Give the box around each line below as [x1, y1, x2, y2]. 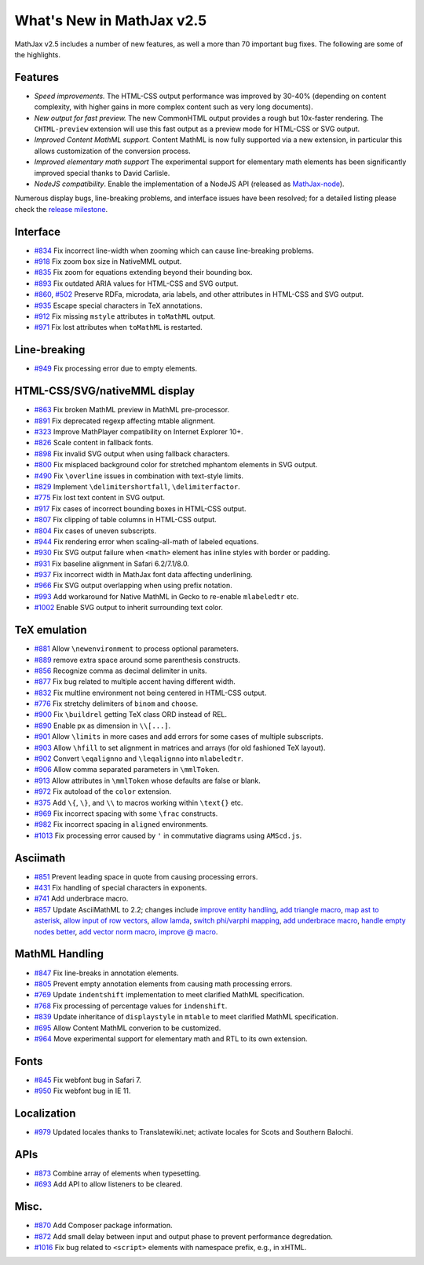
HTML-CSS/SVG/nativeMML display [14, 385, 196, 398]
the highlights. [14, 49, 61, 59]
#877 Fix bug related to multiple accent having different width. [34, 677, 236, 686]
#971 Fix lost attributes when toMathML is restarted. [34, 323, 203, 332]
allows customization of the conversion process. [34, 146, 192, 155]
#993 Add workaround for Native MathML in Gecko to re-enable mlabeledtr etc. [34, 591, 299, 601]
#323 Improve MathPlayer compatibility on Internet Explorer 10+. [34, 426, 243, 436]
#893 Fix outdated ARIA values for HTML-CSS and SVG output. [34, 279, 239, 288]
